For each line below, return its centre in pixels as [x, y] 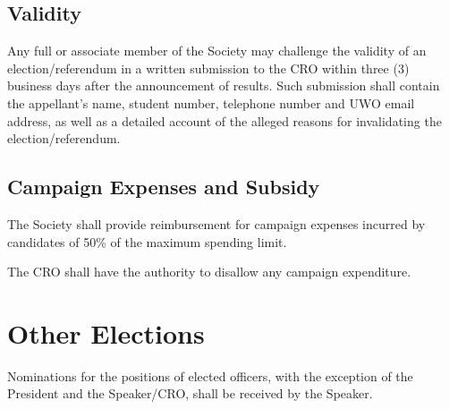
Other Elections [106, 332]
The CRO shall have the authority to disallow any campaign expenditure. [209, 272]
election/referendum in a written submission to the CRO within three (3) [208, 68]
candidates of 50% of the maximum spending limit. [147, 241]
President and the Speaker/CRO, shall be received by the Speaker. [190, 393]
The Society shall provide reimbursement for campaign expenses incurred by [216, 223]
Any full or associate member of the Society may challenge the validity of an [217, 51]
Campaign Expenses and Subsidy [164, 187]
